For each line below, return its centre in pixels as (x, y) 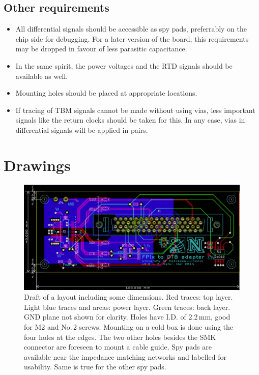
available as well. (42, 76)
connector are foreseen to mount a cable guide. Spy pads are (118, 347)
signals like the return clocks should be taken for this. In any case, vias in (130, 120)
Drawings (37, 165)
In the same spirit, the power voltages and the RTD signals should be (124, 65)
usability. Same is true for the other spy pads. (95, 367)
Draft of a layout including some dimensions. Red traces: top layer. (128, 297)
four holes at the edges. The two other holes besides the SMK (120, 337)
